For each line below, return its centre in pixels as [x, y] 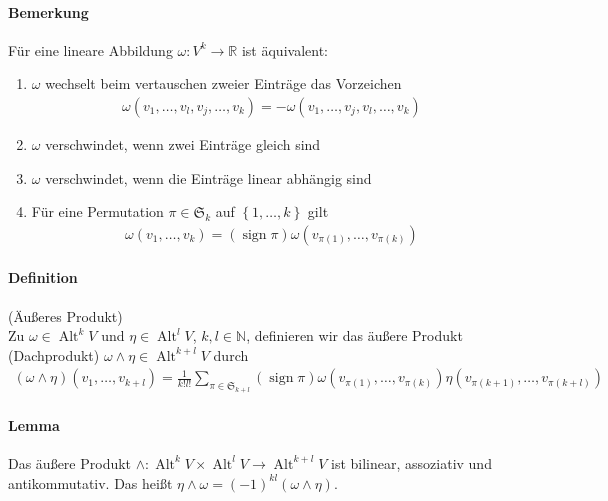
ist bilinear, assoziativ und [411, 462]
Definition [43, 277]
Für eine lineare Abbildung [90, 49]
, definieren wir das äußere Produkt [354, 335]
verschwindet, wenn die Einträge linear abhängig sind [208, 177]
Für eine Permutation [97, 211]
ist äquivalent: [284, 49]
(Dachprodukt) [54, 354]
